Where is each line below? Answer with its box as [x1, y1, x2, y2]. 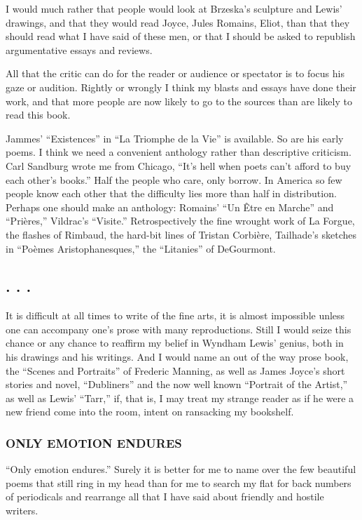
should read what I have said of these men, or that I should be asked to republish [6, 29, 356, 44]
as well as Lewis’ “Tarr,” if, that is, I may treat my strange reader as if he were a [6, 390, 354, 405]
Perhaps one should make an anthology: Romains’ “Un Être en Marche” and [6, 199, 334, 214]
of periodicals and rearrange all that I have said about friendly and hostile [6, 489, 324, 504]
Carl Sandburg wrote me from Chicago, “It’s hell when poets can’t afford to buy [6, 158, 351, 173]
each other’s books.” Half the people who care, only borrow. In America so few [6, 172, 342, 187]
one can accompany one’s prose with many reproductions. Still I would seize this [6, 321, 351, 336]
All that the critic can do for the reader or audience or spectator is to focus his [6, 66, 344, 81]
